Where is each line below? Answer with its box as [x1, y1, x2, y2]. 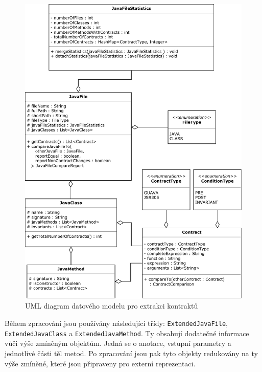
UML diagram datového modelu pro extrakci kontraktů [25, 300, 198, 311]
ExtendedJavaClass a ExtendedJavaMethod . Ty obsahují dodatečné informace [5, 327, 249, 338]
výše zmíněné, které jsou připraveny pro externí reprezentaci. [5, 358, 196, 368]
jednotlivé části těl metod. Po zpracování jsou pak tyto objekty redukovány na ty [5, 347, 258, 358]
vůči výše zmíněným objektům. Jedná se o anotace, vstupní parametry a [5, 338, 231, 348]
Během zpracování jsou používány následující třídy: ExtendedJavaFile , [5, 318, 228, 329]
